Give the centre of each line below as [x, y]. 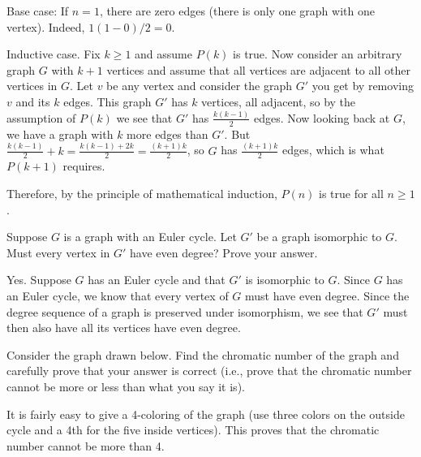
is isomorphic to [285, 280]
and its [33, 101]
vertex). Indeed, [46, 26]
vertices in [32, 86]
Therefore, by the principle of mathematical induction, [142, 194]
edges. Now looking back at [322, 117]
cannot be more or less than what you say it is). [126, 386]
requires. [84, 166]
